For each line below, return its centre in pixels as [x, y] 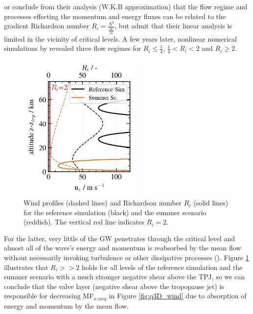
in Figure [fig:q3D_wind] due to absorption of [178, 296]
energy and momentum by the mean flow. [66, 305]
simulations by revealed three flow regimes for [72, 48]
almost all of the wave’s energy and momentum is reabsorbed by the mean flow [123, 248]
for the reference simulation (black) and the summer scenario [115, 212]
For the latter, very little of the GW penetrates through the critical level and [119, 238]
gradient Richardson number [47, 26]
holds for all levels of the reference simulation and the [162, 267]
